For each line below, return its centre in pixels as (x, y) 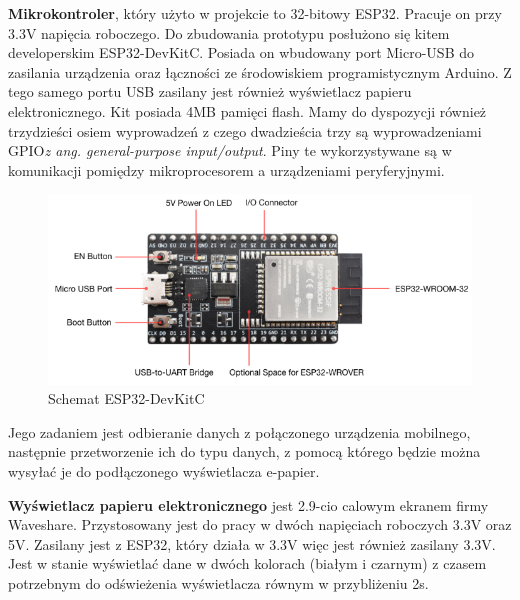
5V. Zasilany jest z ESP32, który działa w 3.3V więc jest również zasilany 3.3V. (252, 543)
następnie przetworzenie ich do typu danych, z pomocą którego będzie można (244, 451)
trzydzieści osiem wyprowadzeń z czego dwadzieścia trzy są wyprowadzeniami (245, 130)
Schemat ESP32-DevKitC (126, 398)
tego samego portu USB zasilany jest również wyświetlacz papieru (210, 91)
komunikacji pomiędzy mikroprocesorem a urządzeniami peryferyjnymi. (226, 169)
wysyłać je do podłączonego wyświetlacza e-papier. (164, 470)
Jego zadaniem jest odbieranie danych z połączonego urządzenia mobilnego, (239, 431)
